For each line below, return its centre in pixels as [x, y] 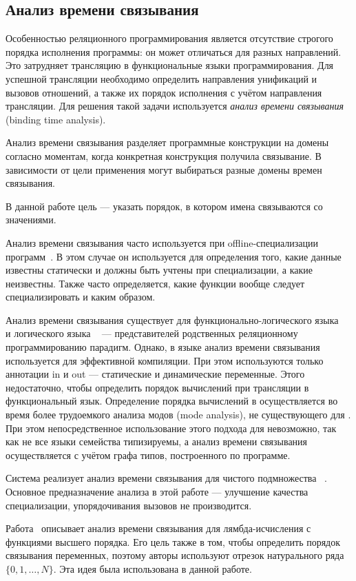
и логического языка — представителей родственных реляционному [152, 333]
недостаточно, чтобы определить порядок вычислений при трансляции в [157, 387]
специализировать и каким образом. [81, 297]
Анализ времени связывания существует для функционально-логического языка [172, 319]
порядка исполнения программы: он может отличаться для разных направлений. [174, 51]
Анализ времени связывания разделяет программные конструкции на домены [167, 142]
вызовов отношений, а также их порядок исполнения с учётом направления [164, 92]
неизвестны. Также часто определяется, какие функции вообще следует [155, 283]
